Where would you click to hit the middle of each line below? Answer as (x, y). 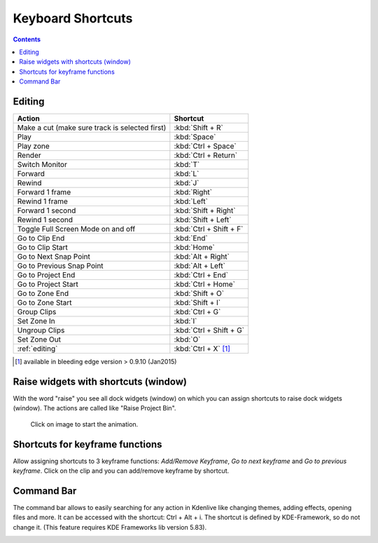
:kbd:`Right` (193, 192)
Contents (27, 39)
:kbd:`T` (187, 165)
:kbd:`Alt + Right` (202, 257)
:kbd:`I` (185, 321)
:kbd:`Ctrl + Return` (206, 156)
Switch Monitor (42, 165)
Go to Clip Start (42, 248)
